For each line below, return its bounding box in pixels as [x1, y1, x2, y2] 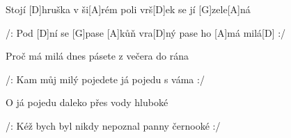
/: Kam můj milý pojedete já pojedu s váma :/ [6, 71, 205, 86]
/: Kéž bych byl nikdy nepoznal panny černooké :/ [6, 118, 221, 132]
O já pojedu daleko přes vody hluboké [6, 95, 168, 110]
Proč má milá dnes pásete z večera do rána [6, 49, 189, 63]
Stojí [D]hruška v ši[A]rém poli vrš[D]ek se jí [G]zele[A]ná [6, 2, 251, 16]
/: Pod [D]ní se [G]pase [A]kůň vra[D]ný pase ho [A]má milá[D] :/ [6, 25, 286, 40]
